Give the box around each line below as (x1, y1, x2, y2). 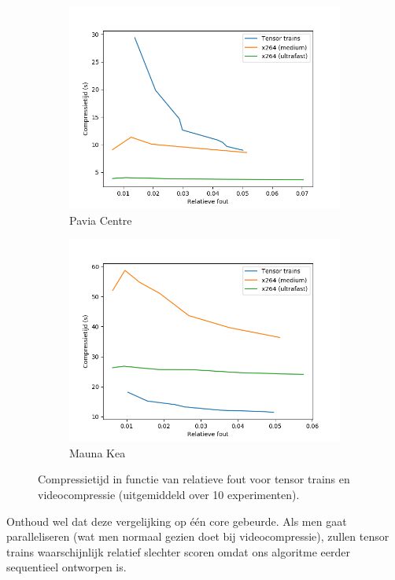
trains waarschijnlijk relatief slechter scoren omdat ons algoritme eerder (6, 543, 351, 560)
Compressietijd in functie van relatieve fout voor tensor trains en (38, 471, 350, 487)
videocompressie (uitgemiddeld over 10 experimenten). (38, 486, 300, 502)
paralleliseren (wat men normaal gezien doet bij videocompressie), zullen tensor (6, 528, 389, 545)
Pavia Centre (69, 211, 132, 228)
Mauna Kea (69, 444, 126, 461)
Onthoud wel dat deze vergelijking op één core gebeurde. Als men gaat (6, 512, 347, 529)
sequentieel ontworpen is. (6, 559, 127, 575)
